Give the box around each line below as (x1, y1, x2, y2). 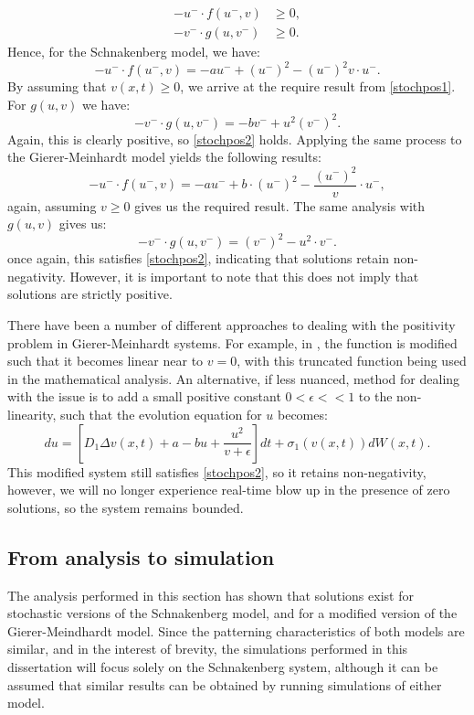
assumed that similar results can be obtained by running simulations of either (7, 675, 442, 694)
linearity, (7, 405, 57, 424)
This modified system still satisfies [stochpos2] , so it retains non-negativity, (7, 462, 427, 481)
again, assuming (7, 196, 97, 215)
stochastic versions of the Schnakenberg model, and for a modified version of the (7, 603, 458, 623)
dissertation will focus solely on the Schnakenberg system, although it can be (7, 656, 438, 676)
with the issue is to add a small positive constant (7, 387, 281, 406)
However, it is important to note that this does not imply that (69, 266, 419, 285)
